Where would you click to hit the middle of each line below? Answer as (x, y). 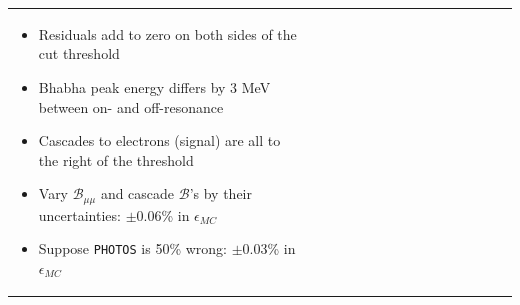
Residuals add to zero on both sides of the (167, 33)
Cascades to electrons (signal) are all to (159, 140)
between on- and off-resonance (131, 106)
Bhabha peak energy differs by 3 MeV (154, 86)
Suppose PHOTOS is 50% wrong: (132, 248)
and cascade (137, 193)
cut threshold (79, 53)
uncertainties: (79, 214)
